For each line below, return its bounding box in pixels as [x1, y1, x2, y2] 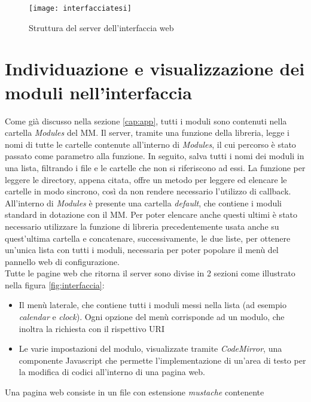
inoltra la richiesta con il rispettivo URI [19, 322, 164, 334]
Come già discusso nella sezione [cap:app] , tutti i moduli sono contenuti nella [5, 114, 287, 127]
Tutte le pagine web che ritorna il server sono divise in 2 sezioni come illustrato [5, 267, 295, 279]
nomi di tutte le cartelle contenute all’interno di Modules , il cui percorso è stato [5, 138, 296, 150]
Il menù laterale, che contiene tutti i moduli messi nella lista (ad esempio [19, 299, 286, 311]
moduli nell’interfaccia [5, 80, 192, 104]
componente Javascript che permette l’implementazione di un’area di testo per [19, 354, 306, 366]
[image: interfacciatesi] [29, 4, 132, 13]
